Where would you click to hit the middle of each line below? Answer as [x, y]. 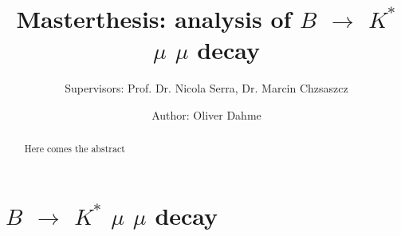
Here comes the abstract [75, 149]
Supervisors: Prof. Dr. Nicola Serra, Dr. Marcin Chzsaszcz [206, 88]
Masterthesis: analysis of [154, 19]
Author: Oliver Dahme [206, 114]
